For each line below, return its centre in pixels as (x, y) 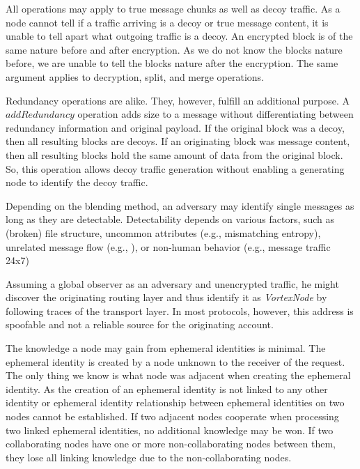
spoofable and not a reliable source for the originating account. (140, 324)
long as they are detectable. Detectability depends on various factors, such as (170, 219)
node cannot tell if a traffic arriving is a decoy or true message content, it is (167, 22)
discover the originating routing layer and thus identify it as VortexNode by (166, 297)
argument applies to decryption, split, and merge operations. (135, 76)
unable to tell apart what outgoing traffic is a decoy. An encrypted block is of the (179, 36)
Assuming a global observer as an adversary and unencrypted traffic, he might (172, 283)
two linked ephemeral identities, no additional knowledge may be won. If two (170, 430)
